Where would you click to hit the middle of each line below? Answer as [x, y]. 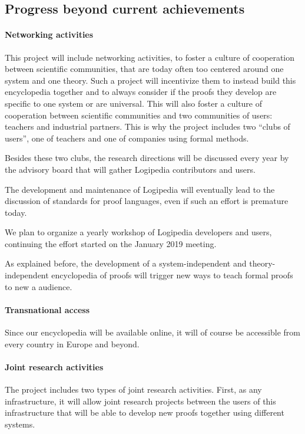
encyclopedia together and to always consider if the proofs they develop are [141, 92]
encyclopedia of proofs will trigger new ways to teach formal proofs [172, 275]
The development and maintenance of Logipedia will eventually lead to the [140, 189]
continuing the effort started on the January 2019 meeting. [111, 243]
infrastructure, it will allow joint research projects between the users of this [140, 401]
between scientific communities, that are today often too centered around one [144, 69]
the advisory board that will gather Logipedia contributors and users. [130, 169]
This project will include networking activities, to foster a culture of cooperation [150, 57]
